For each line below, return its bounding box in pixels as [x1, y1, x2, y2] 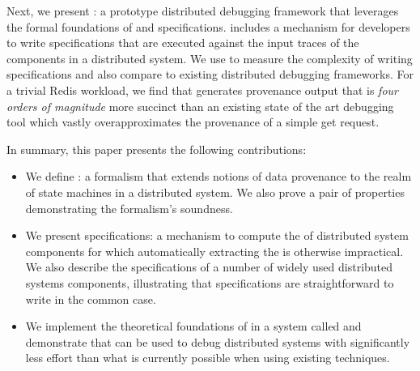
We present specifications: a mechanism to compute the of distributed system [25, 227, 409, 244]
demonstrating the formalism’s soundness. [25, 199, 233, 216]
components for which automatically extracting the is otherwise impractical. [25, 242, 404, 259]
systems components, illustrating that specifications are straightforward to [25, 274, 394, 291]
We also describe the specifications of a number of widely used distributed [25, 258, 393, 275]
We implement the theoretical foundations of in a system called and [25, 318, 362, 335]
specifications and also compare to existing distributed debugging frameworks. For [6, 66, 414, 83]
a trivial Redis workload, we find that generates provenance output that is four [6, 81, 398, 98]
